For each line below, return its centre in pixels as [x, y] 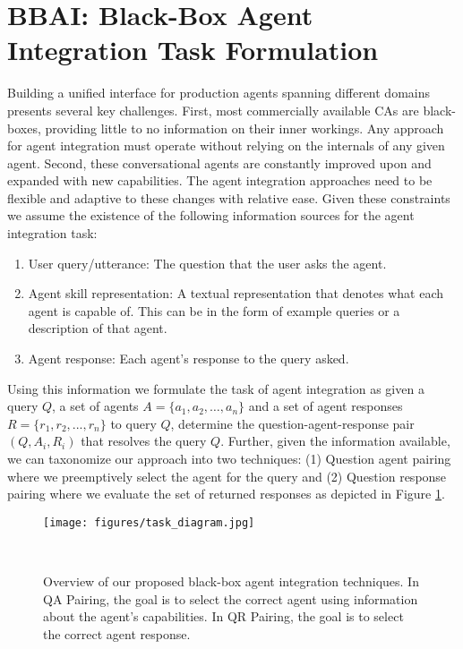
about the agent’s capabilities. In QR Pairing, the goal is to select [223, 616]
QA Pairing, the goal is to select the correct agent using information [231, 598]
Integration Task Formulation [193, 50]
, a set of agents [95, 406]
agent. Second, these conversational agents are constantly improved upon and [219, 162]
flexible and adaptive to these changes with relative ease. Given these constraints [229, 197]
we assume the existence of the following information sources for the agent [211, 215]
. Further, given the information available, [335, 441]
